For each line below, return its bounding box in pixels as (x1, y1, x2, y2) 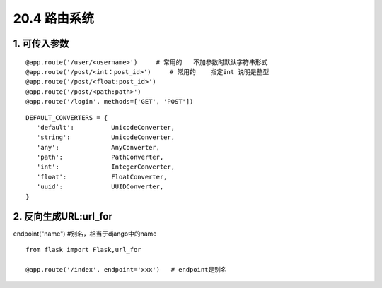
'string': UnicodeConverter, (36, 133, 175, 141)
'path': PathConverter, (36, 153, 164, 162)
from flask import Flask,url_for (25, 246, 141, 253)
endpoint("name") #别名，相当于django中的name (13, 229, 157, 238)
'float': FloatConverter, (36, 173, 168, 181)
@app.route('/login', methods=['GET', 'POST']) (25, 97, 194, 106)
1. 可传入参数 (13, 37, 69, 49)
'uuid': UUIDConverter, (36, 183, 164, 191)
